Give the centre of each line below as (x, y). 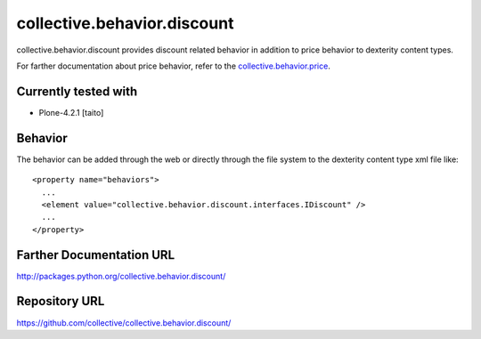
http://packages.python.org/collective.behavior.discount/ (121, 276)
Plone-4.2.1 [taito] (71, 112)
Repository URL (61, 301)
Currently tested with (77, 91)
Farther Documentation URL (96, 255)
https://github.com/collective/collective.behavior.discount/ (124, 323)
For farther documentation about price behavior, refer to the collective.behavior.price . (174, 66)
